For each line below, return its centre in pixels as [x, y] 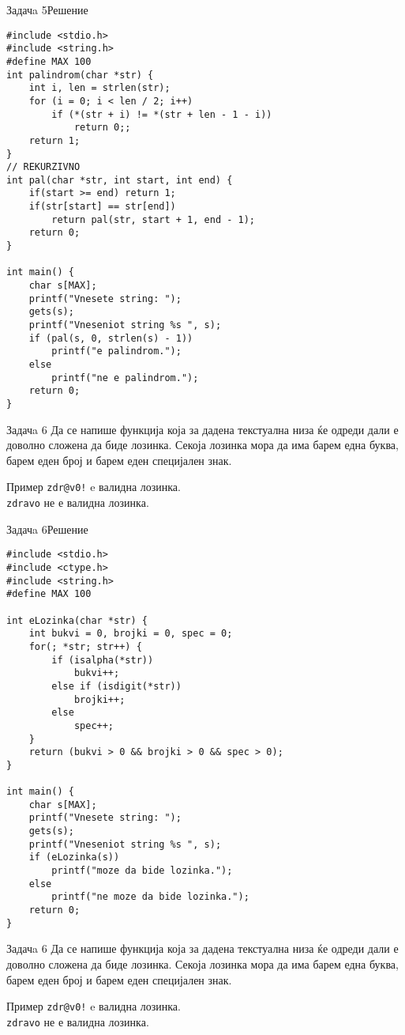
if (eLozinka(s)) [74, 857]
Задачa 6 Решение [47, 529]
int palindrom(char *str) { [80, 75]
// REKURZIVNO [43, 167]
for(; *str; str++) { [85, 646]
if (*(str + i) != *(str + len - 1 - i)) [162, 114]
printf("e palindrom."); [116, 351]
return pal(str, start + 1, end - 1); [153, 219]
